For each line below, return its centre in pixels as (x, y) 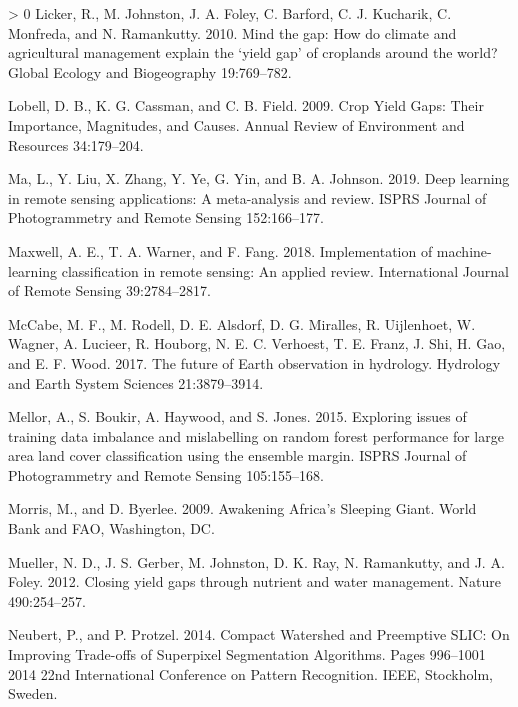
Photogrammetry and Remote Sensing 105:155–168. (166, 474)
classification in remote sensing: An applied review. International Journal (285, 270)
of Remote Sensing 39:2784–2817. (109, 290)
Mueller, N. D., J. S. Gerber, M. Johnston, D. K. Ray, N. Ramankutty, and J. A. (256, 561)
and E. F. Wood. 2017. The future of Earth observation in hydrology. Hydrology (254, 362)
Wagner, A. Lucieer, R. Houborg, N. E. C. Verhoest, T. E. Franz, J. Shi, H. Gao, (257, 343)
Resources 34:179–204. (76, 144)
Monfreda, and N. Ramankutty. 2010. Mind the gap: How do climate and (232, 32)
